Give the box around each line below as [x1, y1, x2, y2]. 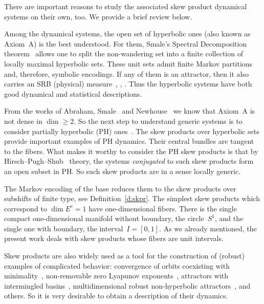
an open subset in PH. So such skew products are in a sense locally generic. [4, 165, 241, 176]
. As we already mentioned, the [159, 223, 257, 233]
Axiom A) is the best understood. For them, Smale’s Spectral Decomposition [4, 38, 247, 49]
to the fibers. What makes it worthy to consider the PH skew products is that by [4, 145, 258, 156]
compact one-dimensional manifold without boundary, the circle [4, 213, 204, 224]
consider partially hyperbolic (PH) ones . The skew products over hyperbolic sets [4, 125, 259, 136]
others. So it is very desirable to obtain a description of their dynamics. [4, 290, 228, 301]
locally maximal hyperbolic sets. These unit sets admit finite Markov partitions [4, 58, 253, 69]
